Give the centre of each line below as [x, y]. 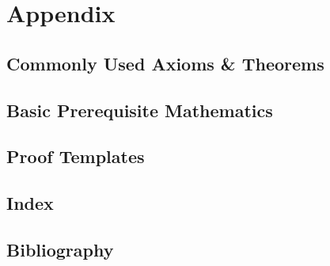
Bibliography [60, 249]
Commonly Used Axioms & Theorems [165, 63]
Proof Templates [76, 156]
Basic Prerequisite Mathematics [140, 110]
